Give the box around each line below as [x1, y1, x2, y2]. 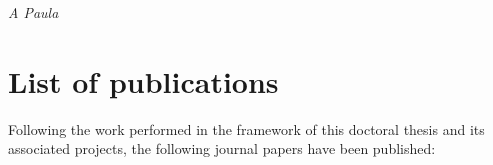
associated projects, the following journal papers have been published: [8, 138, 436, 159]
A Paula [8, 2, 59, 22]
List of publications [8, 60, 279, 101]
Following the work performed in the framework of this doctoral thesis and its [8, 118, 485, 139]
